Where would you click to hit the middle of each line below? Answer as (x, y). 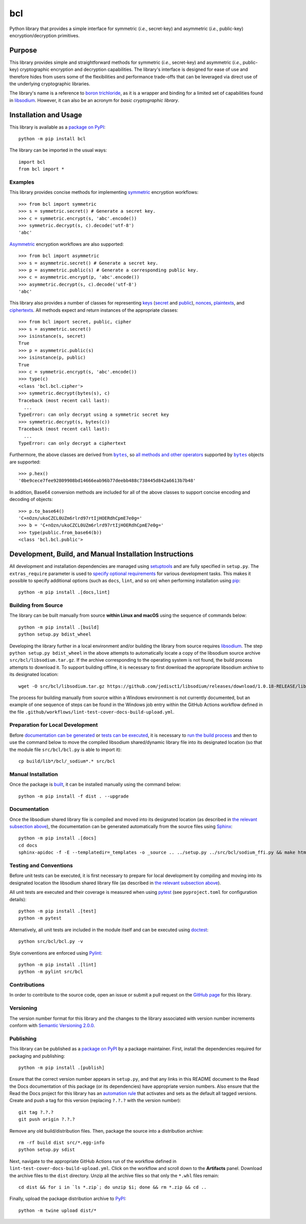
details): (18, 899)
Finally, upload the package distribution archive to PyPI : (68, 1198)
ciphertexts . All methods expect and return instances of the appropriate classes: (94, 310)
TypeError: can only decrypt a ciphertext (72, 443)
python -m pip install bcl (52, 139)
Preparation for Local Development (54, 725)
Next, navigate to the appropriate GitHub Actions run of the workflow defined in (93, 1161)
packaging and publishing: (37, 1056)
